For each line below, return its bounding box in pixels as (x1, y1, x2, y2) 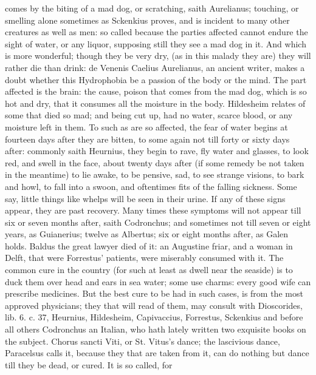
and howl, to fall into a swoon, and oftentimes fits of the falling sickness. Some (5, 180, 297, 192)
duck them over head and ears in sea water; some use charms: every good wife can (5, 275, 311, 288)
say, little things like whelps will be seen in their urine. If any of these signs (5, 192, 286, 204)
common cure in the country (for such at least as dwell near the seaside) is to (5, 263, 293, 276)
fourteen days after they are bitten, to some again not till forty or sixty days (5, 132, 290, 145)
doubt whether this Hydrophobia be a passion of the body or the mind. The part (5, 73, 307, 86)
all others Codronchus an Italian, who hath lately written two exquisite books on (5, 323, 306, 336)
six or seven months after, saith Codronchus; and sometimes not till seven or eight (5, 215, 311, 228)
